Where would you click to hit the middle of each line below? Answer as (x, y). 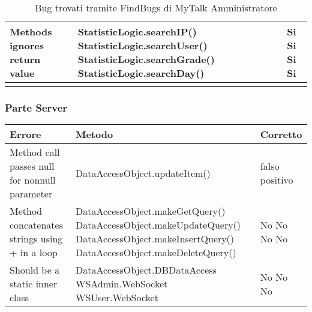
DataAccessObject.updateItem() (143, 173)
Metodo (94, 134)
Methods (31, 31)
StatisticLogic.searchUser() (142, 45)
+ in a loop (34, 253)
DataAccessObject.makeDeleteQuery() (156, 253)
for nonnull (33, 180)
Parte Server (36, 107)
